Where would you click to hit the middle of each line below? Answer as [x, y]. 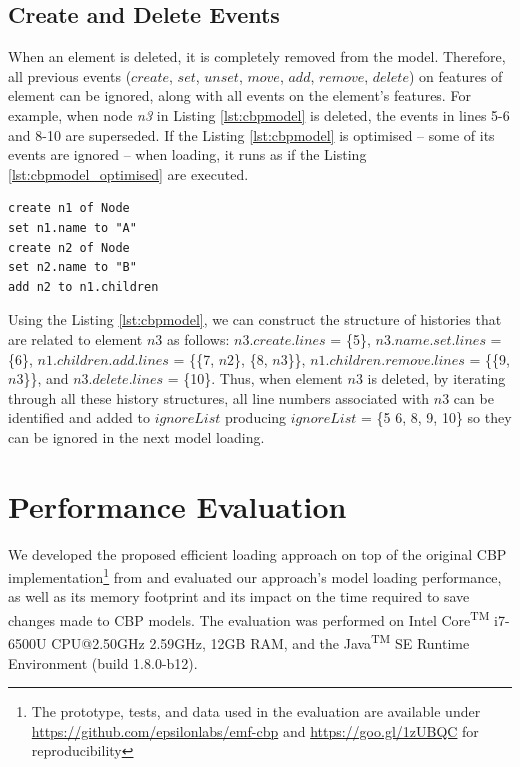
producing [255, 417]
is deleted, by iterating [436, 378]
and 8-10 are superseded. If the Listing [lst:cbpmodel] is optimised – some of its [251, 134]
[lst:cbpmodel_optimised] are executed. [128, 173]
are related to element [75, 338]
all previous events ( [70, 75]
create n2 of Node [69, 247]
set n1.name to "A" [72, 227]
